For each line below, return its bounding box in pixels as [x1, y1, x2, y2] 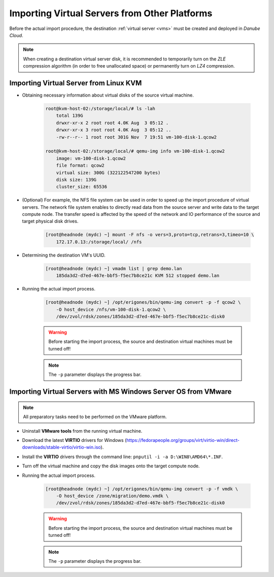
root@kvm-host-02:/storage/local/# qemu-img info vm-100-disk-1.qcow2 [45, 148, 225, 154]
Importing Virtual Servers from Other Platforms [9, 8, 213, 19]
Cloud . [9, 32, 23, 38]
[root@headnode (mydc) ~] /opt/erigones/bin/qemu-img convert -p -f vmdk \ [45, 486, 238, 492]
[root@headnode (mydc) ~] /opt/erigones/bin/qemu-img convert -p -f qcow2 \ [45, 300, 241, 305]
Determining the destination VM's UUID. [22, 252, 106, 258]
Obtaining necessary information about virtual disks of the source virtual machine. [22, 92, 194, 99]
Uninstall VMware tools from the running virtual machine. [22, 428, 143, 434]
